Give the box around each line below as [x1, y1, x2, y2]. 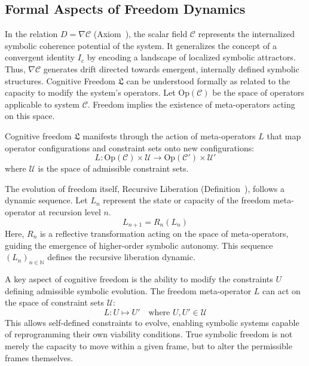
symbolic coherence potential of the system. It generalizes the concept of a [5, 39, 277, 51]
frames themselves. [5, 351, 74, 364]
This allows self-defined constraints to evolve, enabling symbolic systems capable [5, 316, 299, 328]
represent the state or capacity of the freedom [103, 194, 271, 206]
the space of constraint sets [5, 296, 104, 309]
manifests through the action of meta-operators [82, 129, 256, 142]
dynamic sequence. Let [5, 194, 88, 206]
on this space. [5, 109, 55, 122]
